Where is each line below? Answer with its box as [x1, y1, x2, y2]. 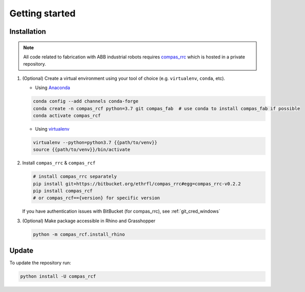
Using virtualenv [35, 126, 70, 132]
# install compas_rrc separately [33, 174, 117, 179]
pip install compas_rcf [33, 188, 93, 194]
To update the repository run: [9, 260, 71, 266]
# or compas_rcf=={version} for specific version [33, 195, 160, 201]
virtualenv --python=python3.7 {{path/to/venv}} [33, 139, 158, 145]
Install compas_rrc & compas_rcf [22, 160, 96, 166]
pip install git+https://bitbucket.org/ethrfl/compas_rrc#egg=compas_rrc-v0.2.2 [33, 181, 241, 186]
